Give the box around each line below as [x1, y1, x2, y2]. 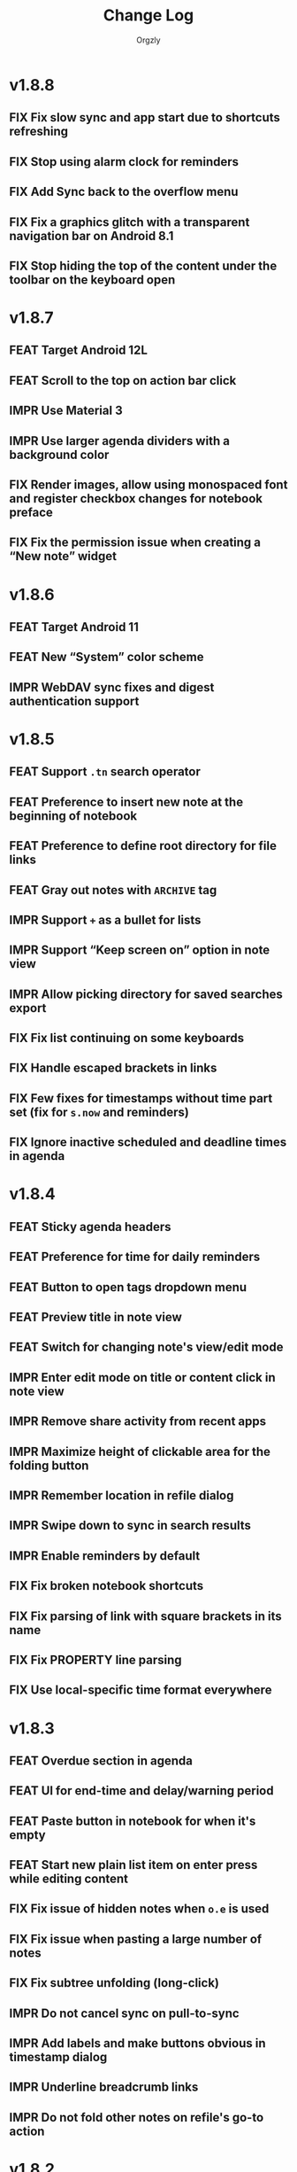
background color [9, 447, 110, 462]
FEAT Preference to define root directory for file [9, 838, 277, 853]
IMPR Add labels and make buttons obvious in [9, 2036, 266, 2051]
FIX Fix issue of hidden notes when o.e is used [9, 1902, 270, 1917]
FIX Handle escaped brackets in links [9, 1061, 217, 1076]
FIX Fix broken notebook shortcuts [9, 1578, 204, 1593]
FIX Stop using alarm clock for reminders [9, 154, 240, 169]
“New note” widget [9, 549, 118, 564]
